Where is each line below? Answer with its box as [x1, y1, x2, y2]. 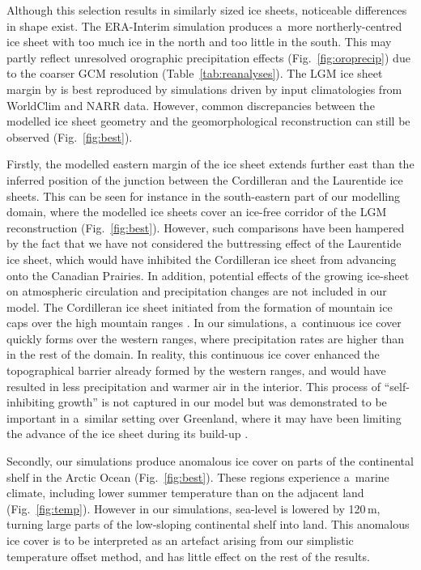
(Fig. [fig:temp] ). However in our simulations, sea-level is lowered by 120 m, [6, 500, 381, 517]
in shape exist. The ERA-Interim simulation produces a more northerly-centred [6, 17, 402, 34]
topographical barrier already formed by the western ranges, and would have [6, 362, 386, 379]
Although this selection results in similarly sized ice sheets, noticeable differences [6, 2, 407, 18]
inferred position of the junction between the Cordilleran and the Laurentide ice [6, 171, 403, 188]
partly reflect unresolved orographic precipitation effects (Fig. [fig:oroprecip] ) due [6, 49, 410, 66]
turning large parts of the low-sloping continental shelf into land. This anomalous [6, 516, 410, 533]
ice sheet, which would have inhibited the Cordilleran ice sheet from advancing [6, 250, 397, 267]
